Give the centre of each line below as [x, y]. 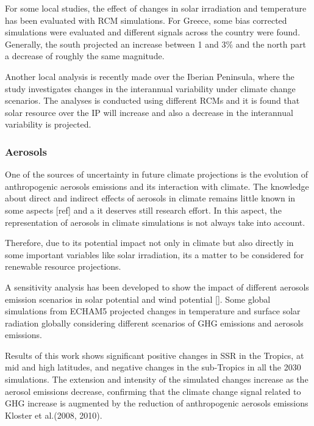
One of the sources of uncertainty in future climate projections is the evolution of [157, 174]
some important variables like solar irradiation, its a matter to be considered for [155, 254]
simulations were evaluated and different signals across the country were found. [153, 32]
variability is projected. [48, 124]
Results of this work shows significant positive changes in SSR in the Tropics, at [155, 355]
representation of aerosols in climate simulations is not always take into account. [155, 222]
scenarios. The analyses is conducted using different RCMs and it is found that [152, 100]
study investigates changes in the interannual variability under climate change [150, 88]
